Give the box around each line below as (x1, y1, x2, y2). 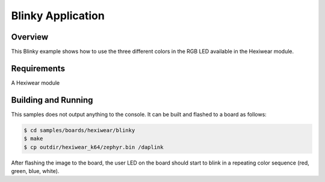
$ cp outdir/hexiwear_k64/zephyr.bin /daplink (23, 144, 164, 150)
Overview (11, 32, 49, 42)
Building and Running (11, 95, 93, 105)
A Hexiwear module (11, 79, 60, 86)
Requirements (11, 63, 66, 73)
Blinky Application (11, 9, 105, 22)
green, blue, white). (11, 168, 60, 175)
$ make (23, 135, 43, 142)
